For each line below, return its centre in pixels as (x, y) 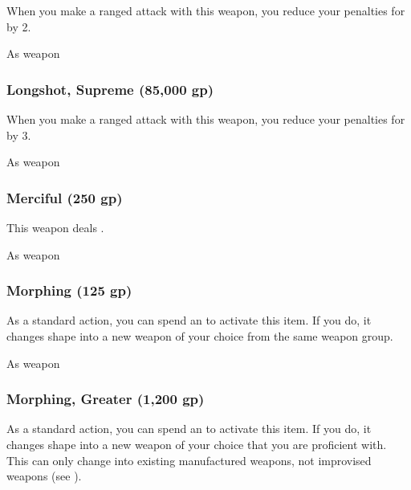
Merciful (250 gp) (65, 197)
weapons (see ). (44, 476)
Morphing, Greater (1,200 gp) (106, 399)
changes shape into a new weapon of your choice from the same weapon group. (200, 336)
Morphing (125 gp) (69, 290)
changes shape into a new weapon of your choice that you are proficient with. (197, 444)
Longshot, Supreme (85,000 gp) (110, 89)
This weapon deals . (55, 227)
